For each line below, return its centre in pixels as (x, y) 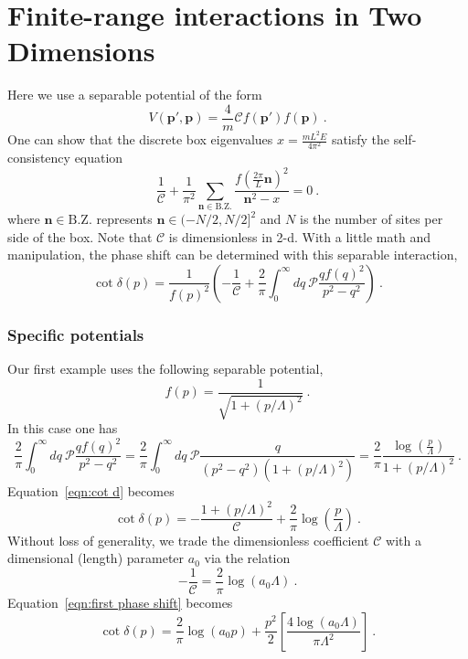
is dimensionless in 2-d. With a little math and (299, 236)
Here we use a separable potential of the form (135, 95)
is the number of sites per (371, 219)
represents (124, 219)
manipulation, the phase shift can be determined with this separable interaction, (233, 255)
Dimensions (81, 51)
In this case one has (63, 428)
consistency (39, 158)
